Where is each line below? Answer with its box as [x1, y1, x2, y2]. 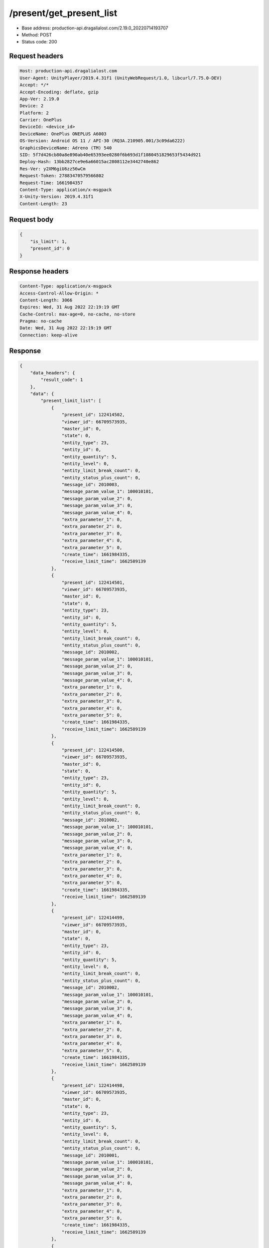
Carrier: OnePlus [19, 117, 62, 123]
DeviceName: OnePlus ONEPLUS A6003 [19, 131, 107, 137]
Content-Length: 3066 [19, 297, 73, 303]
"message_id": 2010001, [61, 1152, 120, 1158]
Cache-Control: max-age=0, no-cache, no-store [19, 311, 135, 317]
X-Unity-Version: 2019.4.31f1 [19, 194, 94, 200]
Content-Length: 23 [19, 201, 67, 207]
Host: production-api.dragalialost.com [19, 68, 117, 74]
